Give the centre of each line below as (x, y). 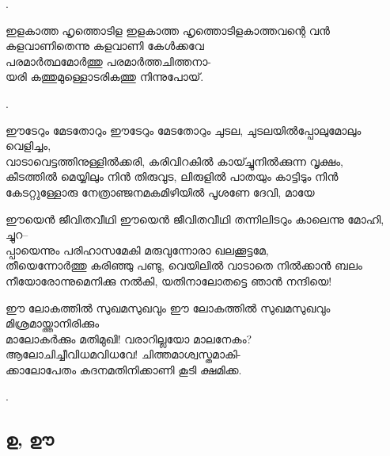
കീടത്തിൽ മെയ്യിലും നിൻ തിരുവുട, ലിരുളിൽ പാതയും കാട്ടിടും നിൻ (172, 176)
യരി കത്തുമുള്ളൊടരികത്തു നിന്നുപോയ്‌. (105, 77)
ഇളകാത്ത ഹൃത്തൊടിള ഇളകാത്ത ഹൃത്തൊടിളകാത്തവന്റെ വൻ (168, 30)
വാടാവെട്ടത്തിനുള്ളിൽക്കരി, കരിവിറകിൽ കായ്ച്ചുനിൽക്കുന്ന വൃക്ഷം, (174, 161)
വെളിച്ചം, (28, 146)
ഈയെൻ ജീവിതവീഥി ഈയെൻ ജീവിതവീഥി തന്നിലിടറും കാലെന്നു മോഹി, (195, 218)
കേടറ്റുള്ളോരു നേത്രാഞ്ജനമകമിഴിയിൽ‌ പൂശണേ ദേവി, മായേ (160, 192)
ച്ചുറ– (17, 234)
